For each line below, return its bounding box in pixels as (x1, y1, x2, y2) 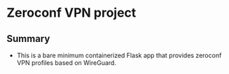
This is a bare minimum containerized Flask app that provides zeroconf (16, 51, 222, 59)
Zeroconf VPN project (6, 5, 137, 21)
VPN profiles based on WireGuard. (16, 59, 117, 67)
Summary (6, 33, 50, 45)
